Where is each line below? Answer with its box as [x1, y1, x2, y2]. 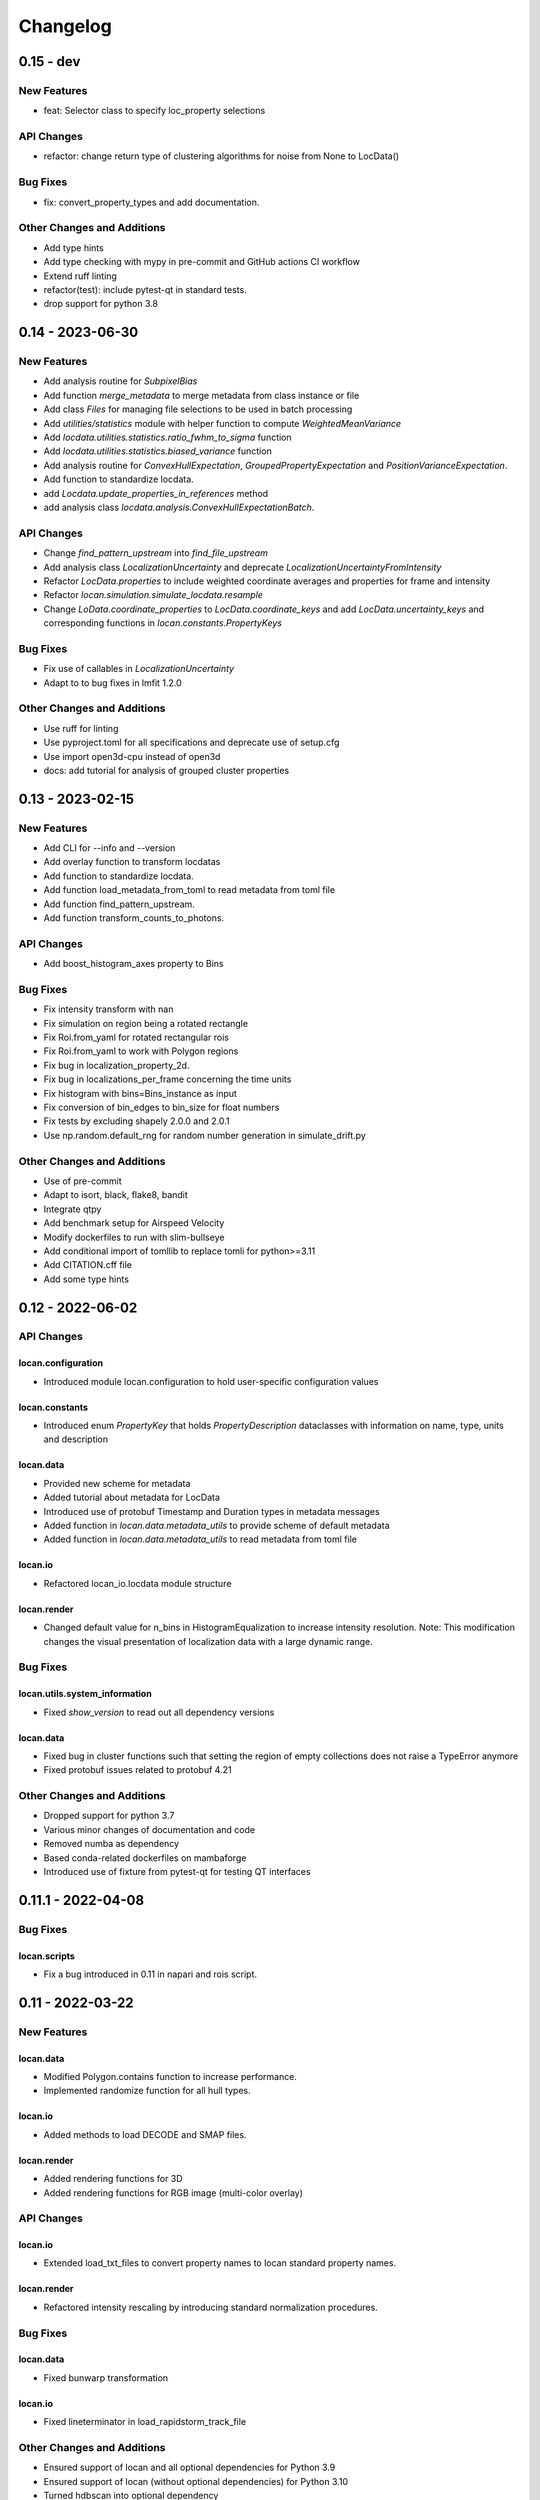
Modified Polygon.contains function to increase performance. [43, 2070, 297, 2082]
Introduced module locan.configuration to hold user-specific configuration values [43, 1375, 379, 1387]
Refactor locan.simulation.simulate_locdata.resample [43, 589, 264, 601]
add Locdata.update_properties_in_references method [43, 487, 269, 499]
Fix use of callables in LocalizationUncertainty [43, 663, 235, 675]
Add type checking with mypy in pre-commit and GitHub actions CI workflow [43, 256, 360, 268]
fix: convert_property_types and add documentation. [43, 196, 260, 208]
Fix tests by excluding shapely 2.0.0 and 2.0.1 [43, 1115, 230, 1127]
